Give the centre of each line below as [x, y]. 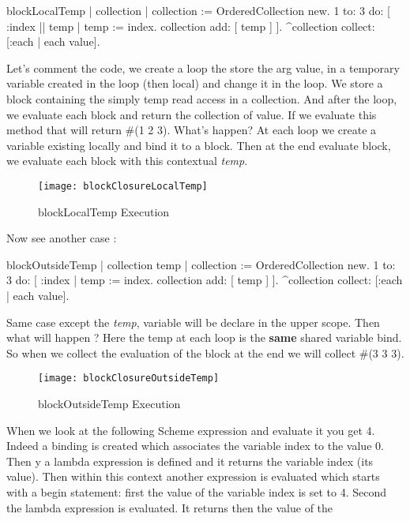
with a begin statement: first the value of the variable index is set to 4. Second [197, 491]
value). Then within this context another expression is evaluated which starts [193, 476]
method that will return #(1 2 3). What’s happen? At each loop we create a [192, 130]
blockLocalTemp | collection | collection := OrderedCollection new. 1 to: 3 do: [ [198, 10]
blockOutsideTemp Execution [109, 403]
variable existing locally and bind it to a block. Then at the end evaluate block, [199, 145]
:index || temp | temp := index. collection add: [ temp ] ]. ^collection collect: [191, 26]
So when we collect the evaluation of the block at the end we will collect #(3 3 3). [205, 352]
